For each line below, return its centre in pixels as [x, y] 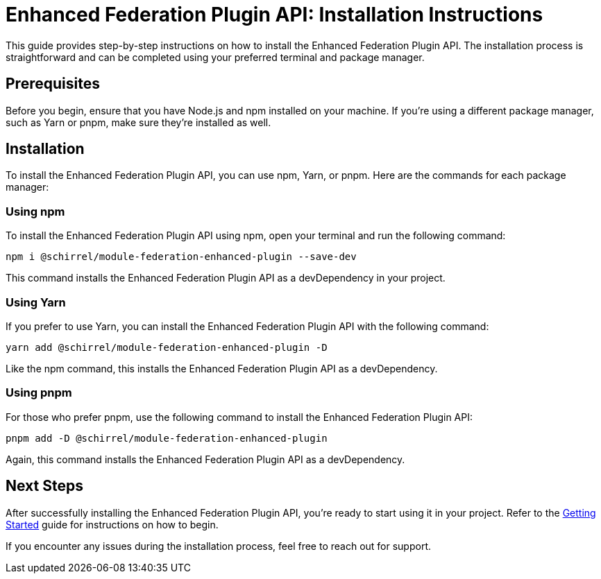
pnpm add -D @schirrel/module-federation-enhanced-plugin [167, 438]
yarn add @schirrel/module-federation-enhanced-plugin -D [167, 347]
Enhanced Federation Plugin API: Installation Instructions [274, 15]
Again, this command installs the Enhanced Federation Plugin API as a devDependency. [205, 459]
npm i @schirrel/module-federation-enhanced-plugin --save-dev [181, 257]
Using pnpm [39, 393]
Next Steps [44, 486]
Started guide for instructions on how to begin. [112, 524]
